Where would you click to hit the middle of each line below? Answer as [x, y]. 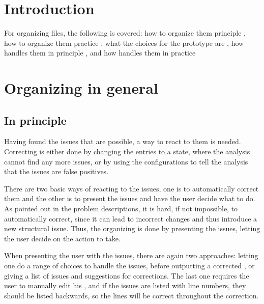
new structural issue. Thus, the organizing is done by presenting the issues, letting [132, 228]
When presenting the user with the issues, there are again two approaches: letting [131, 255]
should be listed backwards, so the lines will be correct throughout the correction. [131, 295]
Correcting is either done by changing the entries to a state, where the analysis [127, 151]
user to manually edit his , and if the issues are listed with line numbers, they [125, 285]
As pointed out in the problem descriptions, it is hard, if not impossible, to [121, 209]
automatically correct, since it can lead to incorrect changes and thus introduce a [131, 218]
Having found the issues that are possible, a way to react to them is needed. [123, 141]
